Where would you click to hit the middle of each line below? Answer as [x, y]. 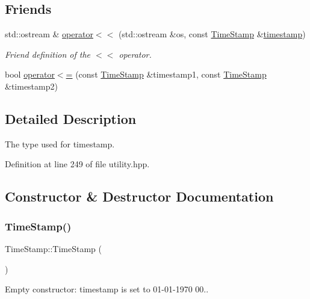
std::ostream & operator [49, 34]
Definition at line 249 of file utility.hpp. [77, 164]
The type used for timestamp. [60, 143]
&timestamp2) [31, 86]
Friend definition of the [48, 54]
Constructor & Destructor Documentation [139, 196]
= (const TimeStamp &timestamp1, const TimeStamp [166, 74]
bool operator [30, 74]
